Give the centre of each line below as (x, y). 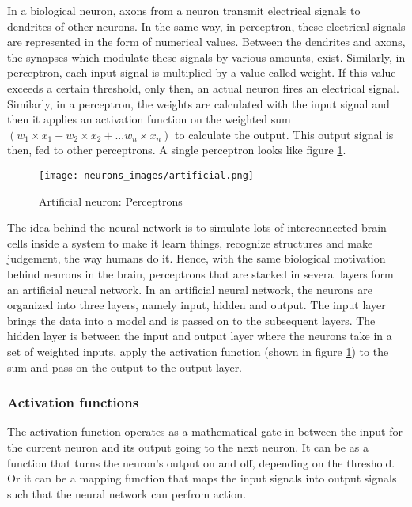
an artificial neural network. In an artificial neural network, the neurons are (190, 289)
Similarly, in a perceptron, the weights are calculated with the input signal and (198, 103)
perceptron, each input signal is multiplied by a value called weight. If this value (202, 72)
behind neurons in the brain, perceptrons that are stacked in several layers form (200, 273)
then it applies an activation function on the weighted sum (149, 119)
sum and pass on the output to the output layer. (125, 367)
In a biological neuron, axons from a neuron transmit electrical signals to (184, 10)
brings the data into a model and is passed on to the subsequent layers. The (191, 320)
